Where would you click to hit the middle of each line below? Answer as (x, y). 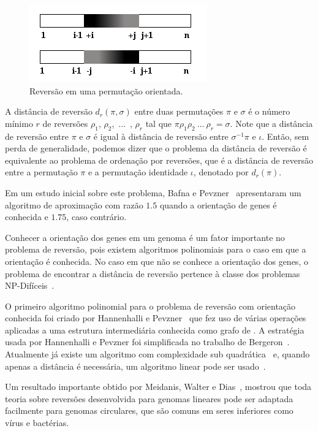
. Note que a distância (271, 123)
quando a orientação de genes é (218, 204)
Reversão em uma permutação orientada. (106, 90)
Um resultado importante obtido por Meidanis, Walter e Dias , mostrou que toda (158, 387)
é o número (269, 111)
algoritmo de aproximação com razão (74, 204)
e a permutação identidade (138, 172)
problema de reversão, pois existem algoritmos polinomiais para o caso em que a (156, 249)
